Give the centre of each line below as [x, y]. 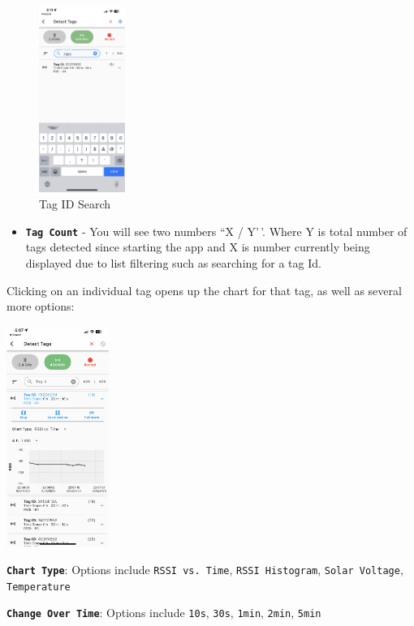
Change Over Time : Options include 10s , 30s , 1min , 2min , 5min [164, 613]
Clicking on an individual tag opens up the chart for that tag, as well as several [204, 290]
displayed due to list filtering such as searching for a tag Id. [173, 262]
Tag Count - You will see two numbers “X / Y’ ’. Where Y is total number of [216, 231]
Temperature [39, 587]
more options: [41, 306]
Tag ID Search [75, 204]
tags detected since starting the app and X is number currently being [198, 247]
